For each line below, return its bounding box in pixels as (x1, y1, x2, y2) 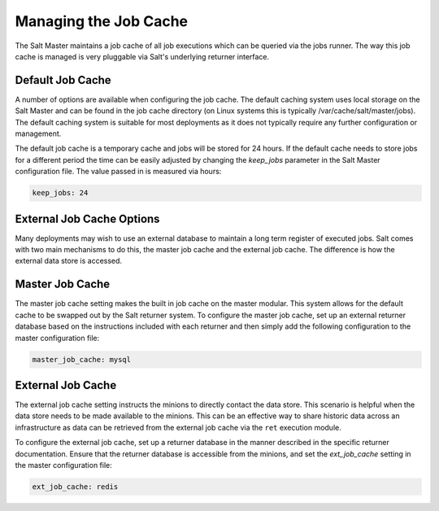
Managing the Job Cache (15, 12, 189, 30)
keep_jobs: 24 (32, 188, 89, 198)
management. (15, 129, 62, 138)
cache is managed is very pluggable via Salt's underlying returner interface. (15, 51, 270, 61)
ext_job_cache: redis (32, 482, 119, 491)
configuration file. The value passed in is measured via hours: (15, 167, 222, 177)
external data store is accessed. (15, 256, 122, 266)
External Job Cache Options (15, 212, 160, 225)
